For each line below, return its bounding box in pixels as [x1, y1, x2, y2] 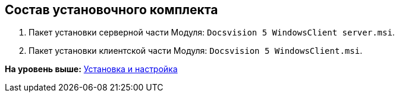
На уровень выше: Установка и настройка [5, 64, 178, 75]
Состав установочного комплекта [5, 2, 218, 17]
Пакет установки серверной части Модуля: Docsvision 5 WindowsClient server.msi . [29, 27, 395, 38]
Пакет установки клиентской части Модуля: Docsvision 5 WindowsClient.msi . [29, 46, 363, 56]
